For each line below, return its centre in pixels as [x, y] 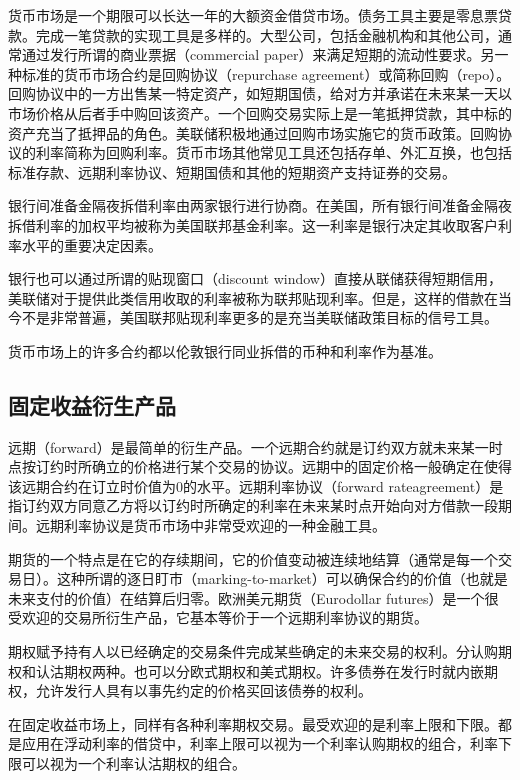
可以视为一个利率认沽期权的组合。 [133, 763]
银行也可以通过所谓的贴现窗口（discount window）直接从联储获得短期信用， [255, 278]
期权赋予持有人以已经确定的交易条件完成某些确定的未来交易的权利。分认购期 [260, 651]
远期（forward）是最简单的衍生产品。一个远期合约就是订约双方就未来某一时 [255, 446]
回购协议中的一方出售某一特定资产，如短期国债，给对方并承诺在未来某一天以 [260, 93]
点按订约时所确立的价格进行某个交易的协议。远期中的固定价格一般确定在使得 [260, 466]
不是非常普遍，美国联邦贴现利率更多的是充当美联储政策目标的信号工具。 [259, 317]
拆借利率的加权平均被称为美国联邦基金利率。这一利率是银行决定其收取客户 [253, 224]
